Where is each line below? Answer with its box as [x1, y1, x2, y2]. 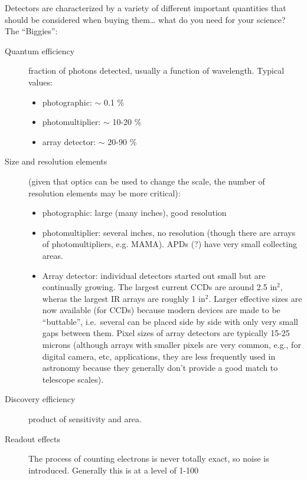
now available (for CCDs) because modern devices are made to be [42, 304, 280, 316]
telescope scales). [42, 373, 104, 385]
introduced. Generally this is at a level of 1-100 [28, 463, 199, 476]
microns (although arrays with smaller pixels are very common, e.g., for [42, 338, 301, 351]
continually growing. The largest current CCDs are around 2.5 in [42, 281, 277, 293]
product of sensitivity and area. [28, 413, 142, 425]
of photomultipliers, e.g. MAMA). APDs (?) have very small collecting [42, 238, 297, 250]
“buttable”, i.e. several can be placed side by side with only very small [42, 315, 298, 327]
